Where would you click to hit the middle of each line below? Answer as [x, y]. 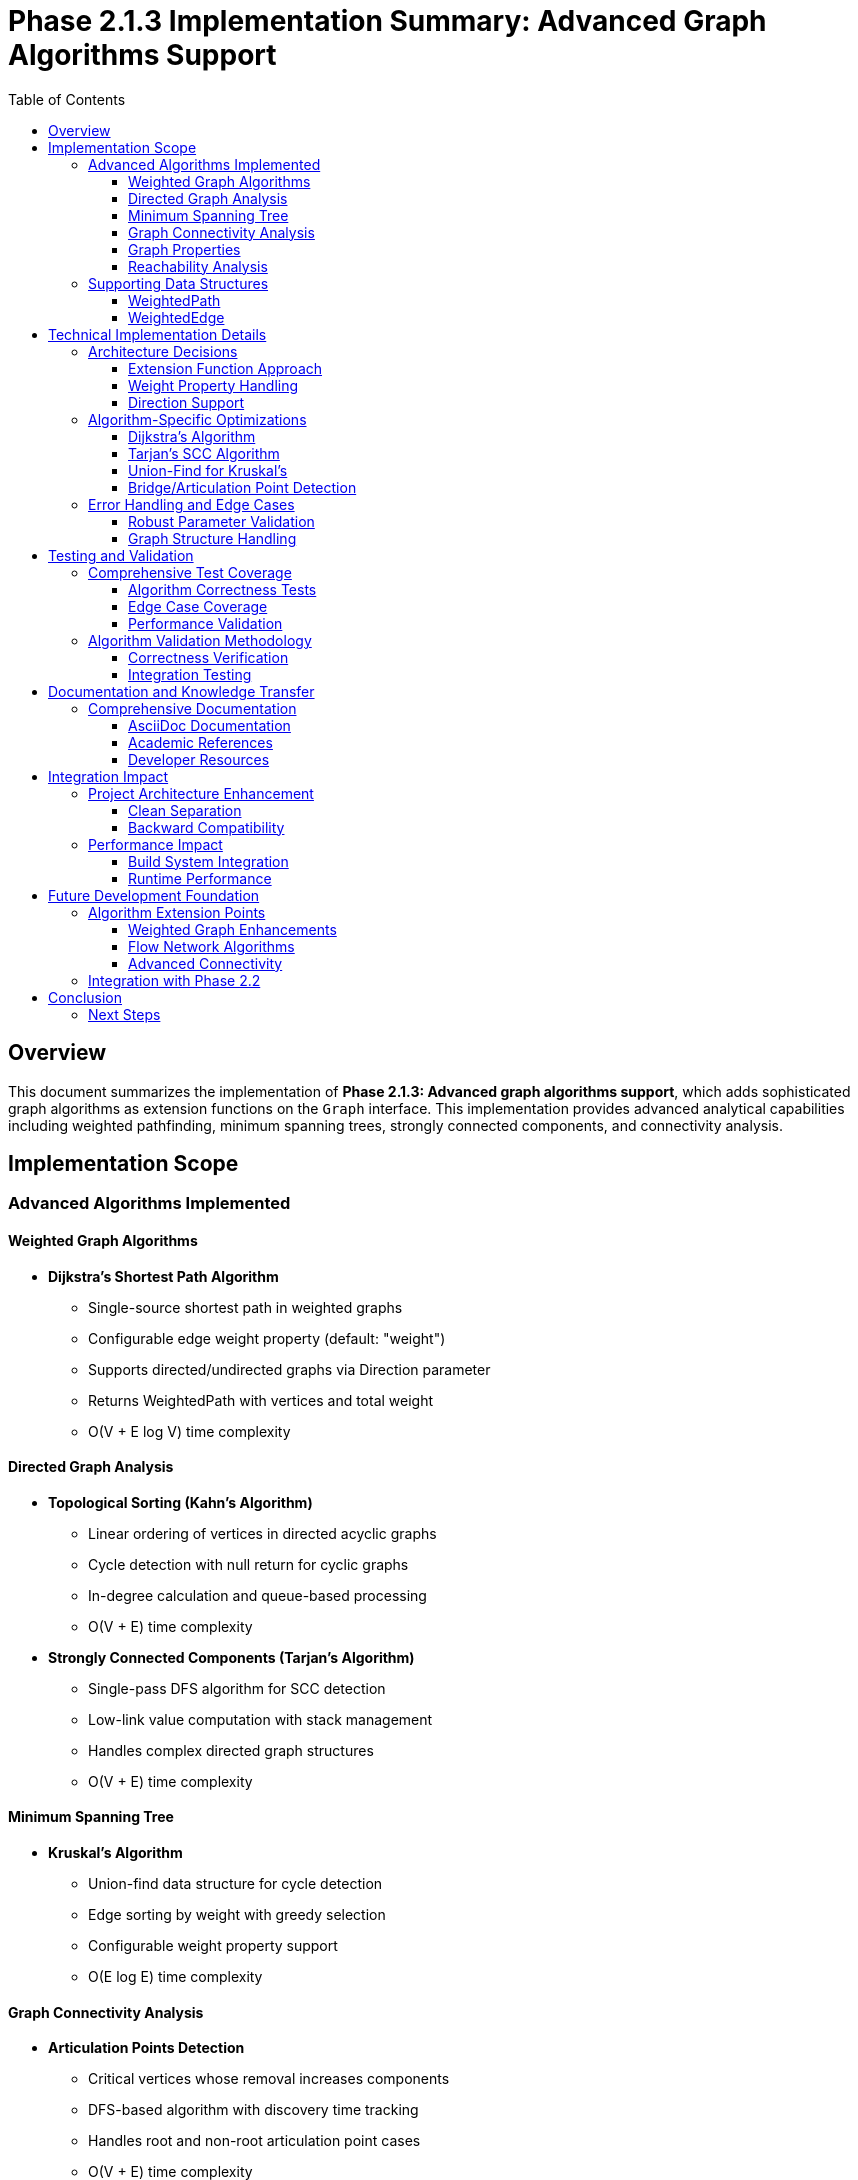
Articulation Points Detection [146, 2048]
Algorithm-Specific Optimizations [197, 419]
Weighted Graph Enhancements [232, 929]
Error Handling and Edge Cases [191, 504]
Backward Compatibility [206, 827]
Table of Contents [67, 99]
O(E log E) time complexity [175, 1977]
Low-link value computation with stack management [260, 1719]
